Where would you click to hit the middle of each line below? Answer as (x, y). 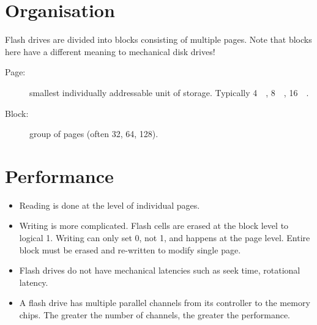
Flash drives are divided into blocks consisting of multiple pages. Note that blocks (158, 39)
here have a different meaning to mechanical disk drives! (110, 51)
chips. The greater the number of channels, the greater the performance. (155, 314)
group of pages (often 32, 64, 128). (94, 134)
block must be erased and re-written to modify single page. (130, 249)
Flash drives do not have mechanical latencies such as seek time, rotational (160, 270)
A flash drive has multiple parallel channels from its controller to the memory (165, 303)
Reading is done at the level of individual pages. (110, 205)
